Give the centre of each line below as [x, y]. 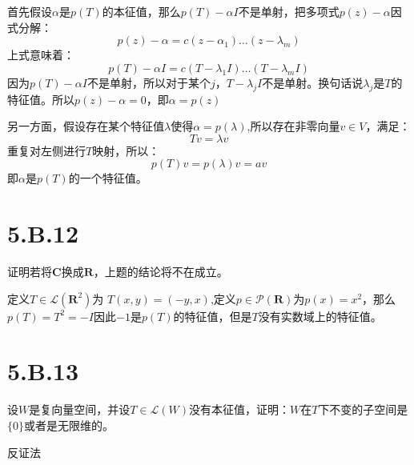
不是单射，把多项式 [289, 11]
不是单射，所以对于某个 [149, 82]
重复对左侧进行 [46, 150]
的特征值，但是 [213, 316]
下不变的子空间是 [363, 409]
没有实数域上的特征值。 [320, 316]
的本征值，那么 [141, 11]
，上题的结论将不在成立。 [161, 272]
